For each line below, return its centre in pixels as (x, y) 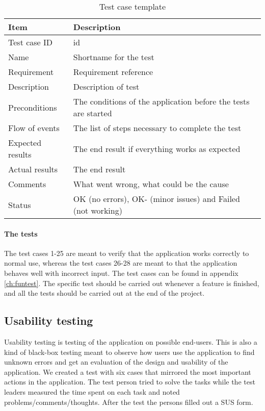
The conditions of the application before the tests (161, 101)
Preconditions (33, 107)
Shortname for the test (114, 57)
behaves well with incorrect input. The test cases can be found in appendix (121, 273)
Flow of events (34, 128)
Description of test (106, 86)
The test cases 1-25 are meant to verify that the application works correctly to (127, 253)
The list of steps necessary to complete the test (157, 128)
